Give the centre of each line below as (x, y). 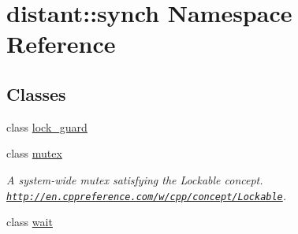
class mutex (34, 153)
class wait (30, 222)
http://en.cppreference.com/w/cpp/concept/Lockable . (147, 195)
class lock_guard (47, 126)
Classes (36, 93)
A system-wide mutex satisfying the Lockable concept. (135, 179)
